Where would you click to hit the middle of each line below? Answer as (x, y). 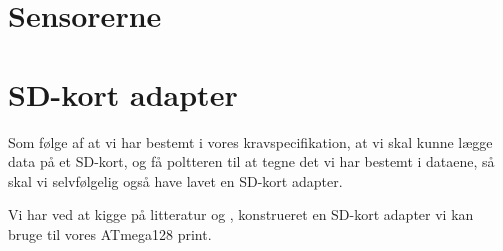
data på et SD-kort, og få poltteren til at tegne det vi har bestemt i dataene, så (251, 161)
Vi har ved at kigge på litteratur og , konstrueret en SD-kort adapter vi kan (241, 214)
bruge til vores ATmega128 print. (110, 233)
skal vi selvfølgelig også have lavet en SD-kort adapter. (175, 180)
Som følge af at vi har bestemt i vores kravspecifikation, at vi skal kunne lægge (250, 141)
